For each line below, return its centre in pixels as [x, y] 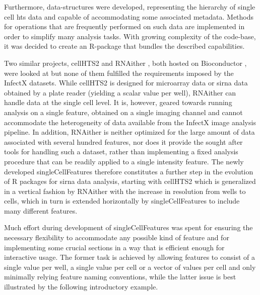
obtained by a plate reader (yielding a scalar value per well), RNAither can [120, 92]
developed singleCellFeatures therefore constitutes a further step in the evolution [129, 171]
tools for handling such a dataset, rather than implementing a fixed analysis [121, 152]
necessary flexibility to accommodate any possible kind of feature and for [117, 237]
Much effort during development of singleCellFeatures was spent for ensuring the [128, 227]
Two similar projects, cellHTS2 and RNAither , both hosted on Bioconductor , [125, 63]
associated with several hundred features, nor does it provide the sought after [123, 141]
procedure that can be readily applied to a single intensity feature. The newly [124, 161]
